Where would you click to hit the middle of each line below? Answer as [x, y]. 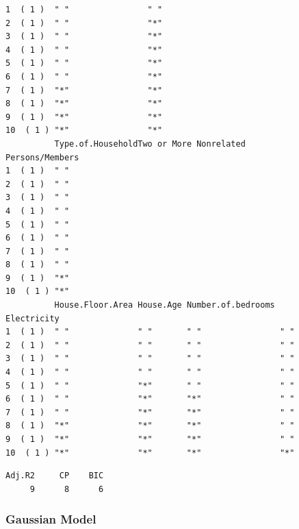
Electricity [32, 318]
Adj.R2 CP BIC [55, 476]
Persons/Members [42, 157]
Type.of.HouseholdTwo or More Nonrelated [150, 144]
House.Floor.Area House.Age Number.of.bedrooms [165, 305]
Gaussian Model [51, 519]
